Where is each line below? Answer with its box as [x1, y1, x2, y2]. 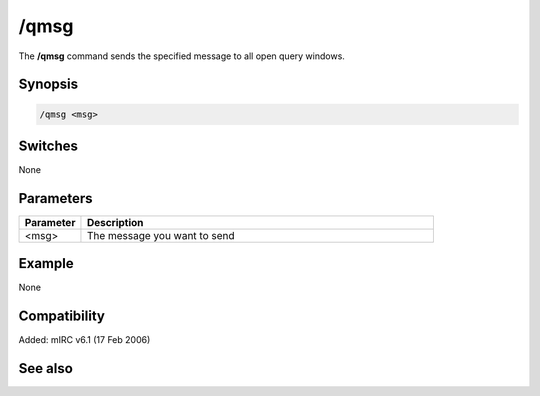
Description [86, 215, 144, 229]
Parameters [18, 190, 93, 207]
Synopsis [18, 76, 79, 93]
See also [18, 360, 74, 377]
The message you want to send [86, 228, 235, 242]
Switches [18, 137, 79, 154]
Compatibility [18, 308, 105, 325]
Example [18, 255, 74, 272]
